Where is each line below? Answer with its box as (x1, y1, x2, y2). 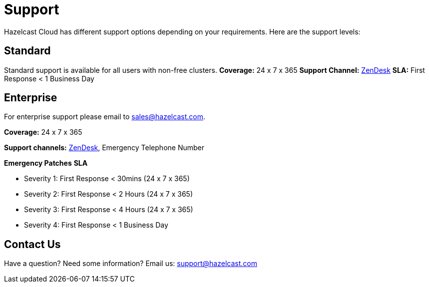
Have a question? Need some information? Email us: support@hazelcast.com (4, 259, 257, 268)
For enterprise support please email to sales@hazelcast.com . (4, 112, 205, 121)
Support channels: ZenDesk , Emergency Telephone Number (4, 143, 204, 152)
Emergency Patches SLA (4, 159, 88, 168)
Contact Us (4, 238, 61, 251)
